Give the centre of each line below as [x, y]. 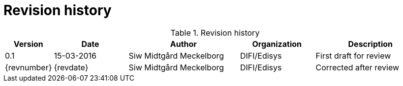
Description [370, 44]
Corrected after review [357, 67]
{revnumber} [29, 67]
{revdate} [71, 67]
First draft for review [353, 55]
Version [28, 44]
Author [183, 44]
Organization [277, 44]
